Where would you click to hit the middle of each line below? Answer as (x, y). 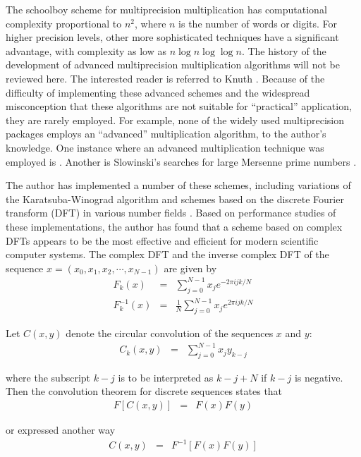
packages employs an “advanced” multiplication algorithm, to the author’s (166, 134)
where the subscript (48, 377)
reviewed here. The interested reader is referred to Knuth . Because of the (165, 78)
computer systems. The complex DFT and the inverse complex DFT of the (167, 254)
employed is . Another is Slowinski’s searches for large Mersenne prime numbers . (181, 161)
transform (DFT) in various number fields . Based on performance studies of (171, 213)
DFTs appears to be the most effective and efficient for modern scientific (162, 240)
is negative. (319, 377)
